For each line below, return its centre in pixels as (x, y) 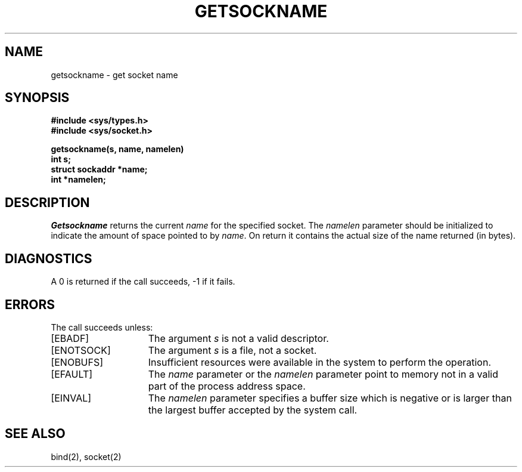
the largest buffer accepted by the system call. (253, 410)
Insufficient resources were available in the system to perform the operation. (319, 362)
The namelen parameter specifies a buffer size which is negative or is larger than (330, 398)
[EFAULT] (72, 374)
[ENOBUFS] (77, 362)
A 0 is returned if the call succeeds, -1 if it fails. (143, 282)
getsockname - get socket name (114, 75)
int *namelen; (78, 180)
